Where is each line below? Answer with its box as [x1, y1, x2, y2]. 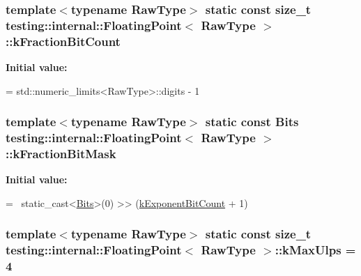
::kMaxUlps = [275, 241, 356, 259]
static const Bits [205, 113, 299, 130]
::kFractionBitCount [6, 32, 121, 49]
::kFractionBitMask [6, 145, 116, 162]
